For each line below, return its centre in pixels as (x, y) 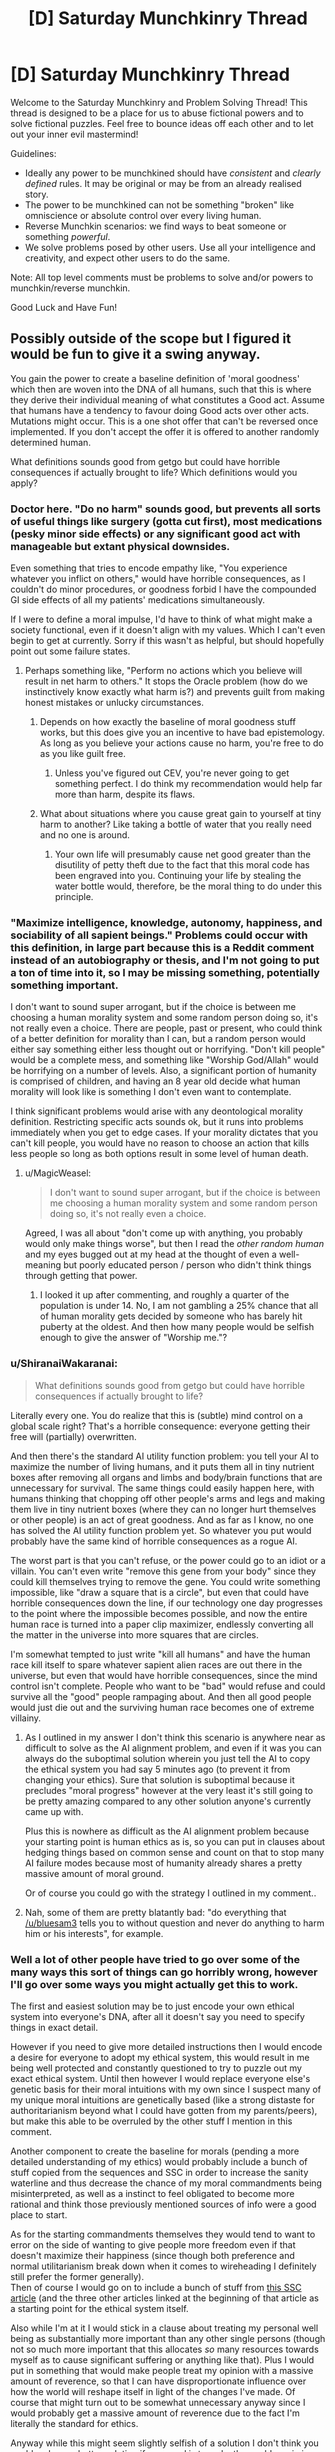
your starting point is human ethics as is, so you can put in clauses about (175, 1841)
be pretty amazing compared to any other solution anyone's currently (168, 1801)
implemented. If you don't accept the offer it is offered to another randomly (165, 431)
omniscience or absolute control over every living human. (143, 215)
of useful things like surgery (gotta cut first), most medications (166, 521)
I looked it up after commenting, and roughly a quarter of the (164, 1295)
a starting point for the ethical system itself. (99, 2308)
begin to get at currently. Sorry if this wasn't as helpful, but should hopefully (167, 641)
